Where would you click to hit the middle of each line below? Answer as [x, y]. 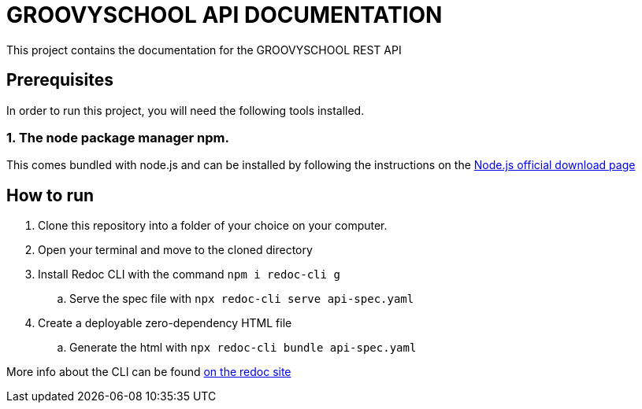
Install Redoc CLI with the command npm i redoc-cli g [189, 275]
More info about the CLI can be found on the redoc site [149, 372]
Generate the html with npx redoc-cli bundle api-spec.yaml [243, 348]
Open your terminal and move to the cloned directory [175, 250]
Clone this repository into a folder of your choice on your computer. [213, 226]
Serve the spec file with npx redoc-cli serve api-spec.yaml [242, 299]
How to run [50, 195]
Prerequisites [60, 80]
